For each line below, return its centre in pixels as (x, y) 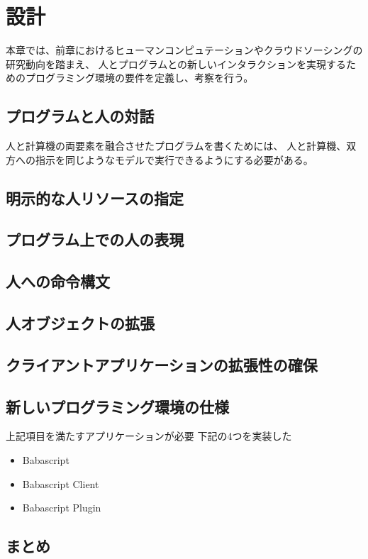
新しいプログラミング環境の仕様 (117, 406)
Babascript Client (61, 483)
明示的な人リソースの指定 (95, 198)
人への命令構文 (58, 281)
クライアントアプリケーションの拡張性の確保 (162, 364)
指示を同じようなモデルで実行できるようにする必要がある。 (174, 159)
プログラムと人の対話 (80, 116)
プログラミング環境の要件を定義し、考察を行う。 (139, 78)
